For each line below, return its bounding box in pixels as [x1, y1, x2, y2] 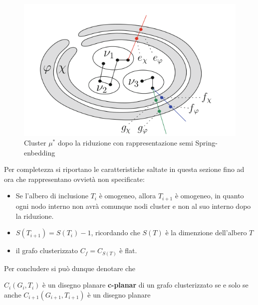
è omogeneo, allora [99, 190, 156, 201]
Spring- [195, 138, 218, 148]
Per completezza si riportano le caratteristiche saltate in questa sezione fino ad [4, 164, 245, 174]
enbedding [24, 147, 55, 157]
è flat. [119, 245, 137, 256]
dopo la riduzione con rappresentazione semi [57, 138, 193, 148]
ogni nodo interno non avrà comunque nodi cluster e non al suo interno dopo [15, 200, 251, 211]
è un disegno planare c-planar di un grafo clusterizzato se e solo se [42, 280, 249, 290]
